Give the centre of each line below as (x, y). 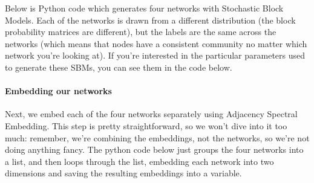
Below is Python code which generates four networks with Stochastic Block (144, 8)
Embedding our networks (58, 91)
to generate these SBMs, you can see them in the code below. (119, 67)
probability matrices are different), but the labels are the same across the (141, 32)
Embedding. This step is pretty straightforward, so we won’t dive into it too (146, 125)
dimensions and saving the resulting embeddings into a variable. (123, 173)
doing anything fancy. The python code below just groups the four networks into (154, 149)
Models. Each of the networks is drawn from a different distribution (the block (150, 20)
